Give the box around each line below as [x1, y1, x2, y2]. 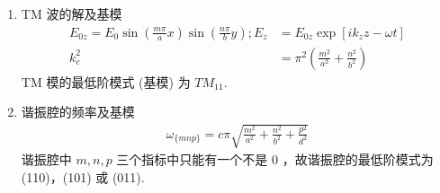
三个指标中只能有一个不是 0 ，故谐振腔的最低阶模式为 [116, 150, 434, 169]
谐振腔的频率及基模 [21, 102, 135, 121]
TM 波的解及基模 [21, 4, 122, 22]
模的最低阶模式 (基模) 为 [46, 72, 191, 91]
